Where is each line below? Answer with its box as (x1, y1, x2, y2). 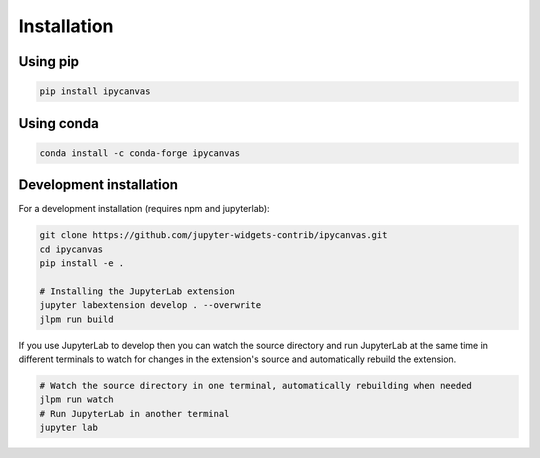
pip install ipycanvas (39, 86, 151, 97)
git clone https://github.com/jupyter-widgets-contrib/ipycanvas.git (39, 230, 388, 241)
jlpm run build (39, 313, 114, 325)
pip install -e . (39, 258, 125, 269)
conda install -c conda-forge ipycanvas (39, 147, 240, 159)
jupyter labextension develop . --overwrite (39, 300, 262, 311)
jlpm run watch (39, 394, 114, 405)
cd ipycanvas (39, 243, 104, 255)
